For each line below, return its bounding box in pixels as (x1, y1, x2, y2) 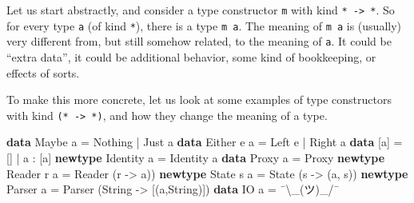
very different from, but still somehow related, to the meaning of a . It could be (6, 33, 392, 50)
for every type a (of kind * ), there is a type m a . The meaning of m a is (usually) (6, 17, 402, 34)
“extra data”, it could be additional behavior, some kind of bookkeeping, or (6, 48, 376, 65)
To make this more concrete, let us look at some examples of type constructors (6, 91, 392, 108)
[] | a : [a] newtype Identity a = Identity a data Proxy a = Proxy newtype (6, 149, 385, 165)
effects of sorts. (6, 64, 80, 81)
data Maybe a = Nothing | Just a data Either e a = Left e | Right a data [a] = (6, 133, 403, 150)
